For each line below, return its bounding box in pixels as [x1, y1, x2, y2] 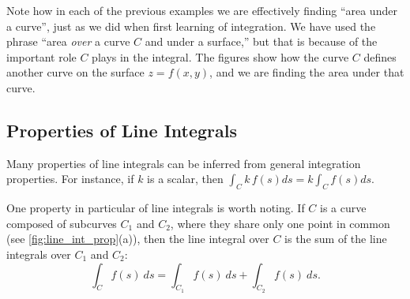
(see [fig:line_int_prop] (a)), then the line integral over [6, 230, 269, 247]
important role [6, 48, 77, 65]
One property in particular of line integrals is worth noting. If [6, 200, 305, 216]
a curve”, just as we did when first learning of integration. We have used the [6, 17, 376, 34]
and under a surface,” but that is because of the [145, 33, 378, 50]
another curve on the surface [6, 64, 145, 80]
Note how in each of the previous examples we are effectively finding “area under [6, 2, 397, 18]
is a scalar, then [147, 170, 224, 187]
